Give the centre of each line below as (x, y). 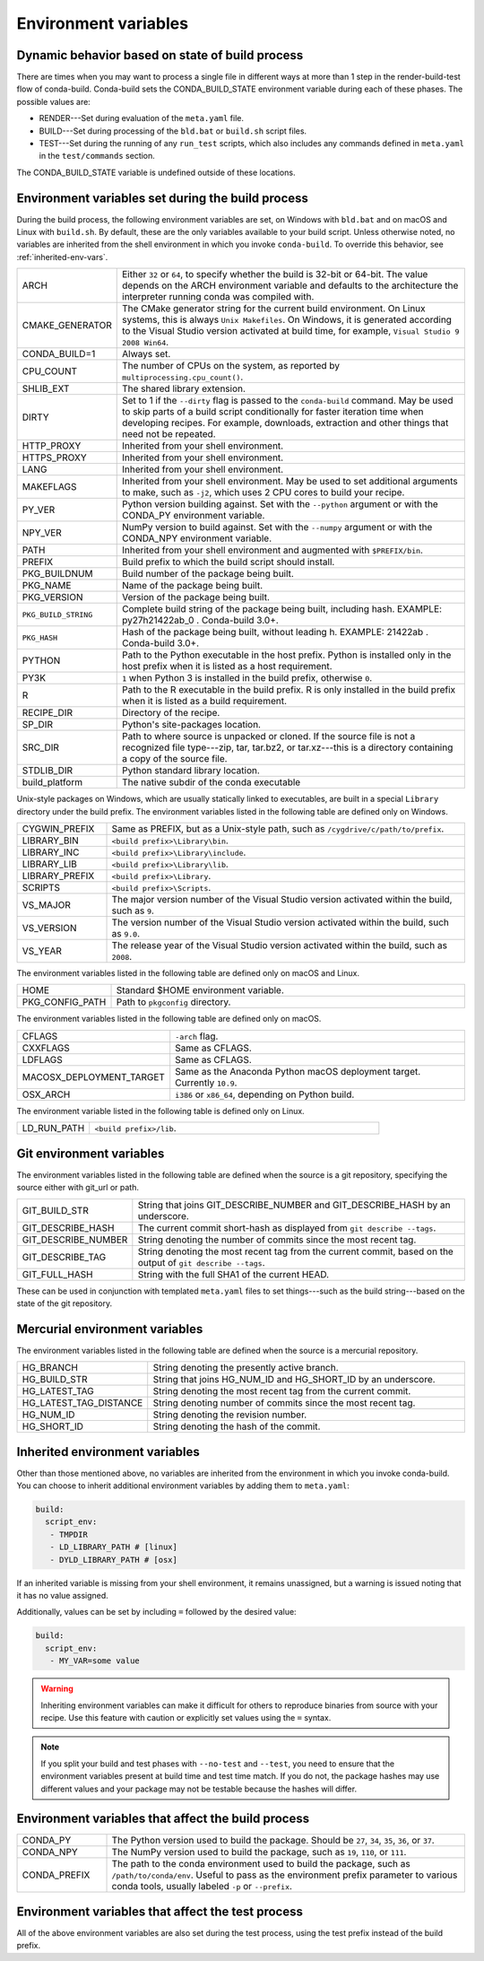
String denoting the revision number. (230, 1415)
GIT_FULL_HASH (57, 1274)
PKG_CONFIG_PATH (64, 1002)
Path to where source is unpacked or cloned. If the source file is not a (269, 736)
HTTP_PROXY (52, 446)
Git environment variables (91, 1153)
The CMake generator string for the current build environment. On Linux (274, 309)
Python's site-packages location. (192, 725)
